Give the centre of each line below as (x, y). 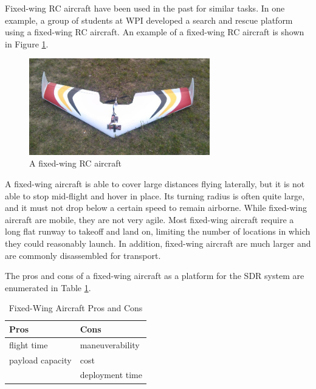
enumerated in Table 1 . (48, 287)
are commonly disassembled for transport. (83, 255)
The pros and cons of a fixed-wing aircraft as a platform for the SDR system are (155, 276)
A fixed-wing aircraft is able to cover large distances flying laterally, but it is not (155, 183)
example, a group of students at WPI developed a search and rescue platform (149, 20)
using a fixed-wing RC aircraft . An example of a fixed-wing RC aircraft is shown (155, 32)
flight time (29, 344)
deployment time (111, 375)
